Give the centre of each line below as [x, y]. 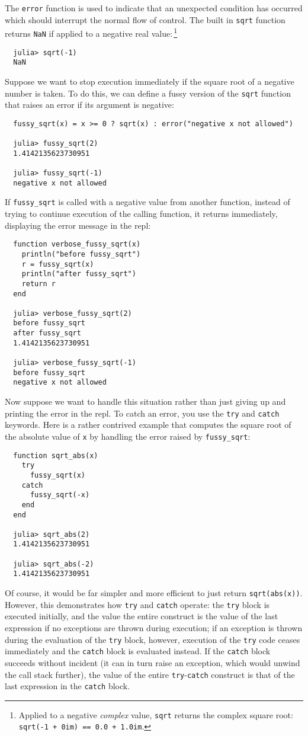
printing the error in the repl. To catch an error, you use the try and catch [142, 413]
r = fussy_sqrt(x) [58, 264]
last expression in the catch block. [68, 686]
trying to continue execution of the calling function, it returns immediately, [141, 214]
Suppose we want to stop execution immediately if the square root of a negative [150, 81]
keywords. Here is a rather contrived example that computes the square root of [148, 425]
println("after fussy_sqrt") [79, 274]
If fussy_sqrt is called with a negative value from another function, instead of [147, 202]
